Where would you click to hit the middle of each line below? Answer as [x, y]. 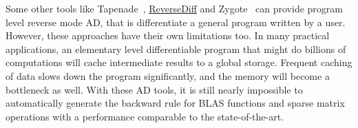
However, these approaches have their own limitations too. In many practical [168, 35]
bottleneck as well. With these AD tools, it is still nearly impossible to [154, 89]
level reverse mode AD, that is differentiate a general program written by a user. [176, 22]
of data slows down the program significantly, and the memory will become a [168, 75]
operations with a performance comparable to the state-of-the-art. [145, 116]
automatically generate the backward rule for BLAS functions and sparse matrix [175, 103]
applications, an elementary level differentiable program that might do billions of [176, 49]
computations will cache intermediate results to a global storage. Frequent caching [179, 62]
